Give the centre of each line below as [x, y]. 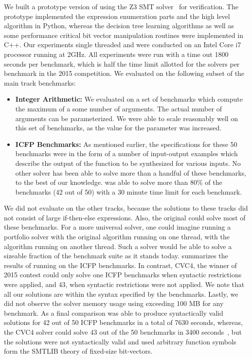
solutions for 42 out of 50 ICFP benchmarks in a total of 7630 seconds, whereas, [123, 322]
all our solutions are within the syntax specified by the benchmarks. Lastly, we [121, 294]
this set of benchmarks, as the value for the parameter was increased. [118, 128]
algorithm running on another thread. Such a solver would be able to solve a [118, 246]
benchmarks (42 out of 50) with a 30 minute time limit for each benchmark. [129, 191]
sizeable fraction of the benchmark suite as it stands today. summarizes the [116, 256]
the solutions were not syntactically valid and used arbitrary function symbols [120, 341]
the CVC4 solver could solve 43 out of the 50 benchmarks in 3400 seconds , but [123, 332]
